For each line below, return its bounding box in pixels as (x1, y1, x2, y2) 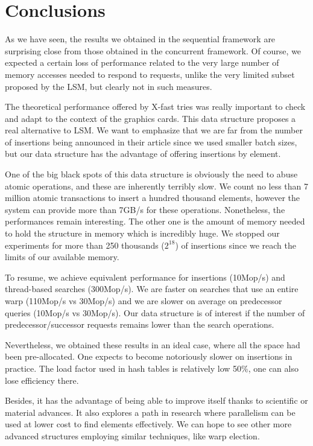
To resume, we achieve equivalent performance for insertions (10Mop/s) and (5, 270, 285, 283)
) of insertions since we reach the (175, 238, 296, 251)
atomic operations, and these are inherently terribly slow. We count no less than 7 (5, 179, 309, 192)
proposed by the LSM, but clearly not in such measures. (5, 80, 212, 92)
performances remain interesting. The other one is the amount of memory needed (5, 215, 305, 228)
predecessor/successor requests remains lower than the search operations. (5, 318, 274, 331)
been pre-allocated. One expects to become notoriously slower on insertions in (5, 350, 292, 363)
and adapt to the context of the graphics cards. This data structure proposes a (5, 112, 296, 124)
